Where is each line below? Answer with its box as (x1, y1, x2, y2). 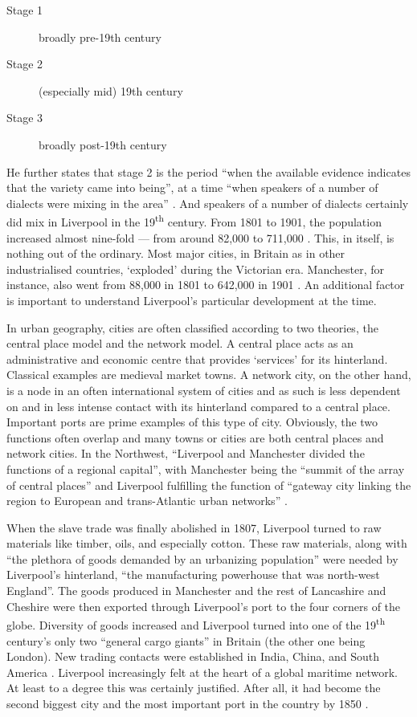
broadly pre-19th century (39, 28, 161, 45)
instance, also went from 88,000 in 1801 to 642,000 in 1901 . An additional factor (6, 276, 405, 293)
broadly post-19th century (39, 136, 167, 153)
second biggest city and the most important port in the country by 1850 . (6, 695, 369, 711)
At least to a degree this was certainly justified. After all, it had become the (6, 679, 381, 696)
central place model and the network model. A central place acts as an (6, 335, 354, 352)
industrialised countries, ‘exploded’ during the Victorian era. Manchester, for (6, 260, 385, 277)
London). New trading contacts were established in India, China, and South (6, 648, 380, 665)
